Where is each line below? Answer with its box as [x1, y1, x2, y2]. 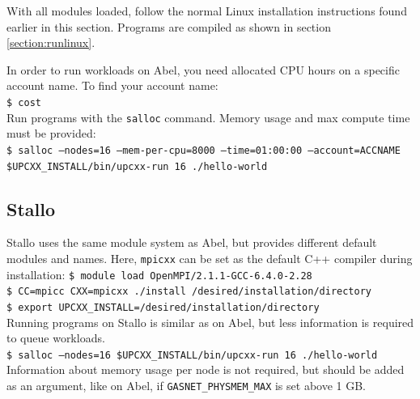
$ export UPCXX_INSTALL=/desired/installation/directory [6, 301, 320, 313]
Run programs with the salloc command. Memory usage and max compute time [6, 108, 410, 125]
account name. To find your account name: [6, 77, 218, 94]
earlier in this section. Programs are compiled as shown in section [6, 18, 331, 35]
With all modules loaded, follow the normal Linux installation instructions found [6, 2, 407, 19]
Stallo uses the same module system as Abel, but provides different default [6, 234, 377, 251]
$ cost [6, 96, 41, 108]
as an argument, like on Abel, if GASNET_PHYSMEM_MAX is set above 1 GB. [6, 377, 367, 394]
